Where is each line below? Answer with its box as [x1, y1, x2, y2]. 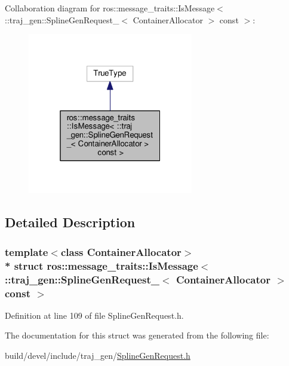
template [5, 244, 48, 259]
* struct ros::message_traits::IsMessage [5, 258, 198, 273]
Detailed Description [5, 213, 136, 231]
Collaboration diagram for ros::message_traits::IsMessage [5, 2, 215, 14]
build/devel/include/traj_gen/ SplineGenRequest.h [5, 349, 190, 362]
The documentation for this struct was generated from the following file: [5, 329, 269, 341]
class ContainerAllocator [60, 244, 182, 259]
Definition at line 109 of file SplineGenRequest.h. [5, 309, 184, 321]
